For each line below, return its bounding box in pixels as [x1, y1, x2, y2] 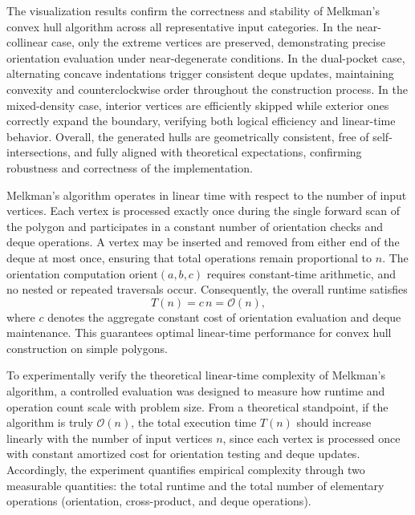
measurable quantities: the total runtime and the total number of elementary [6, 476, 384, 493]
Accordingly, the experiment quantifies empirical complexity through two [6, 461, 365, 478]
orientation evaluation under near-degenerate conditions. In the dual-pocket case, [6, 49, 405, 66]
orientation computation [6, 265, 126, 282]
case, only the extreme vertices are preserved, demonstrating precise [51, 34, 385, 51]
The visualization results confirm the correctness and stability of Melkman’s [6, 2, 380, 18]
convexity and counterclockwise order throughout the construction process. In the [6, 80, 408, 97]
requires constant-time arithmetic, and [206, 265, 396, 282]
